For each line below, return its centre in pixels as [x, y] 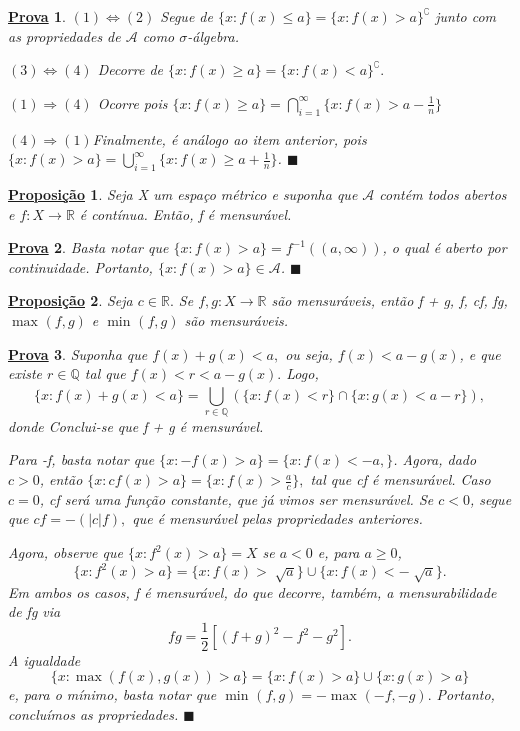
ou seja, [309, 353]
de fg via [34, 611]
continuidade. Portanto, [80, 266]
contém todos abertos [443, 193]
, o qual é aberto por [444, 247]
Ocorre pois [132, 102]
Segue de [186, 16]
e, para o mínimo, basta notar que [112, 694]
